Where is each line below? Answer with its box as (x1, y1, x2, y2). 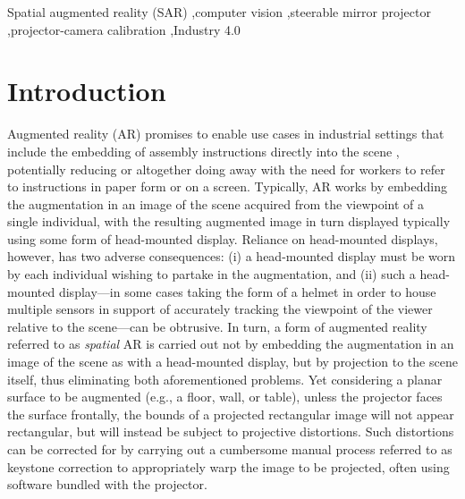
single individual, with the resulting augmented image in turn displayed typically (7, 212, 451, 231)
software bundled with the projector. (7, 475, 207, 494)
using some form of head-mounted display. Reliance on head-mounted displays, (7, 229, 438, 248)
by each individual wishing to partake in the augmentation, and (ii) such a (7, 265, 416, 283)
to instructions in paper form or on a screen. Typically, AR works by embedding (7, 177, 447, 196)
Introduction (7, 72, 166, 109)
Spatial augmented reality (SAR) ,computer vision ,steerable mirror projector (7, 3, 431, 21)
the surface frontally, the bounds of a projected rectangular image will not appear (7, 404, 454, 423)
